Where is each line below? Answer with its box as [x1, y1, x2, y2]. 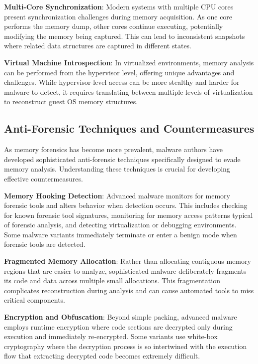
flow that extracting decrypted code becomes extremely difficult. [4, 351, 200, 361]
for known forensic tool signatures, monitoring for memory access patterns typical [4, 209, 253, 220]
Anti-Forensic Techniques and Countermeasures [4, 121, 255, 136]
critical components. [4, 295, 66, 305]
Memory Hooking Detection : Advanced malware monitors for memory [4, 190, 230, 200]
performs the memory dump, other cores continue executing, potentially [4, 21, 223, 31]
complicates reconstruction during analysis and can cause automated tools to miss [4, 285, 254, 295]
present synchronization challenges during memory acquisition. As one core [4, 11, 233, 21]
